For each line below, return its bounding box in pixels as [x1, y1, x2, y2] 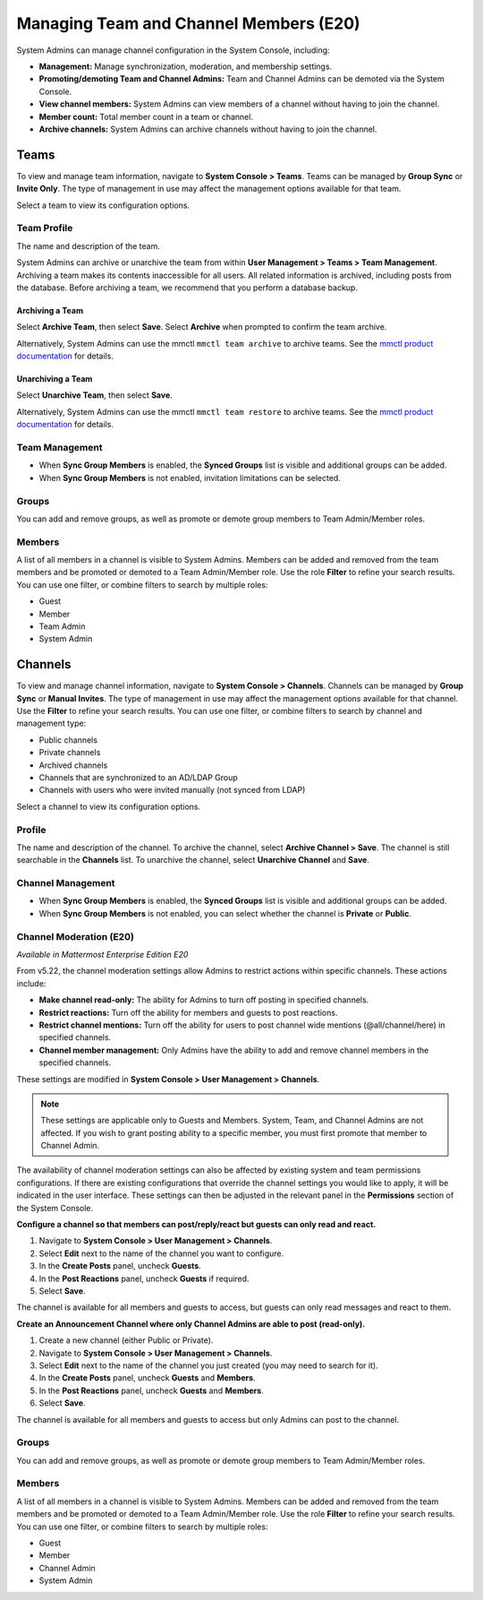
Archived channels [38, 760, 108, 770]
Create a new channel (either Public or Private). [38, 1335, 214, 1346]
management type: [16, 718, 87, 729]
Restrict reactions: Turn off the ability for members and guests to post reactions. [38, 1007, 338, 1018]
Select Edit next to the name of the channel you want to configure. [38, 1248, 284, 1259]
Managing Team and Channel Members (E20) [16, 13, 361, 33]
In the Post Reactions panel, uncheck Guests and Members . [38, 1385, 264, 1396]
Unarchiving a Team [16, 374, 93, 384]
